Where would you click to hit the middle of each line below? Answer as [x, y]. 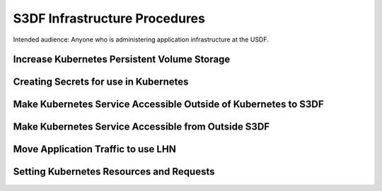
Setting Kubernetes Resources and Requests [114, 172]
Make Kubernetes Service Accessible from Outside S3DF [141, 127]
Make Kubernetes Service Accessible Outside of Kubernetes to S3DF [169, 105]
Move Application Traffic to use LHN [94, 149]
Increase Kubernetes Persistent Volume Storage [122, 60]
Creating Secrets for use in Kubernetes [101, 82]
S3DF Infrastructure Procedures [109, 18]
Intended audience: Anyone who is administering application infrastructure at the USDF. [141, 39]
